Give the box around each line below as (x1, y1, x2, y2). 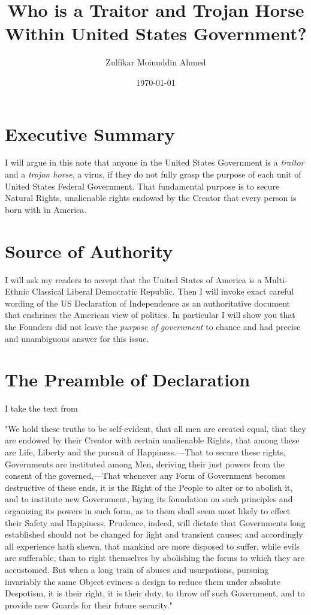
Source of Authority (5, 238, 173, 263)
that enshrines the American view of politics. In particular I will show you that (5, 308, 295, 321)
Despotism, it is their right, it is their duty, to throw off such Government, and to (5, 587, 305, 599)
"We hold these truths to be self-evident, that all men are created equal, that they (5, 422, 306, 434)
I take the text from (5, 402, 78, 415)
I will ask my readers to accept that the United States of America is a (5, 273, 262, 286)
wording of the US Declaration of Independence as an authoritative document (5, 296, 291, 309)
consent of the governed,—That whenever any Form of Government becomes (5, 469, 286, 482)
